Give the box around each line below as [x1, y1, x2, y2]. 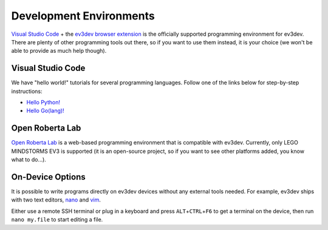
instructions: [11, 87, 43, 95]
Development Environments [11, 9, 155, 22]
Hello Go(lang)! [26, 107, 64, 115]
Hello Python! [26, 99, 61, 106]
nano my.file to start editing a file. [11, 216, 103, 223]
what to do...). [11, 156, 47, 163]
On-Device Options [11, 172, 86, 182]
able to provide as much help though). [11, 47, 107, 55]
